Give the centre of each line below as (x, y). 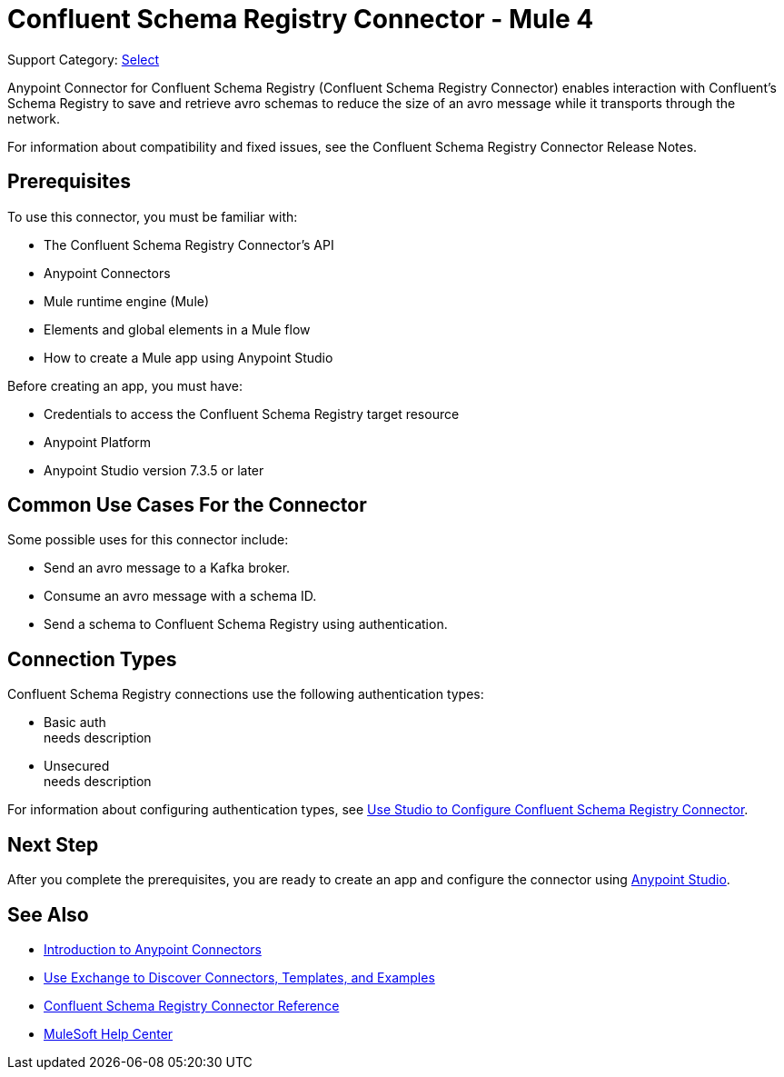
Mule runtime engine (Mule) (127, 301)
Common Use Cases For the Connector (187, 505)
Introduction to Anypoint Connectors (153, 949)
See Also (48, 914)
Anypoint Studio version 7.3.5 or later (154, 470)
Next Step (53, 844)
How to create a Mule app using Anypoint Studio (189, 357)
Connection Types (92, 659)
